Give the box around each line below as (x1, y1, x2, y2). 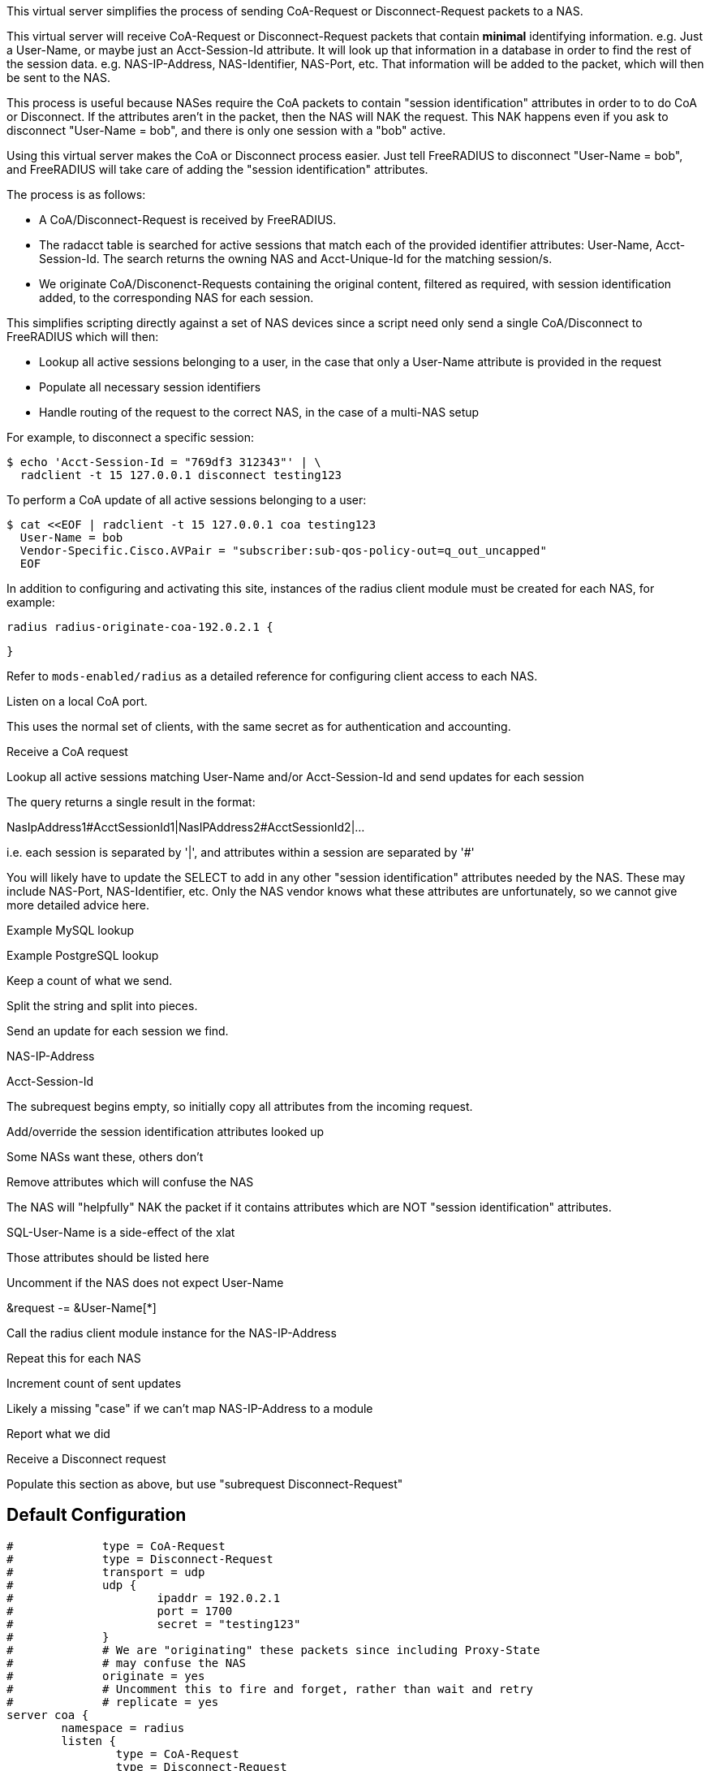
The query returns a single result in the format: (6, 795, 256, 809)
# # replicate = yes (6, 1695, 219, 1708)
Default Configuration (6, 1505, 187, 1526)
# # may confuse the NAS (6, 1656, 247, 1669)
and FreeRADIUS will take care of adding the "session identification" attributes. (6, 162, 428, 176)
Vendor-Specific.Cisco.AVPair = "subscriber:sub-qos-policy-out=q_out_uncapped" (19, 544, 547, 557)
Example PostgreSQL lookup (6, 948, 159, 962)
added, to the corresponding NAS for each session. (39, 291, 314, 305)
